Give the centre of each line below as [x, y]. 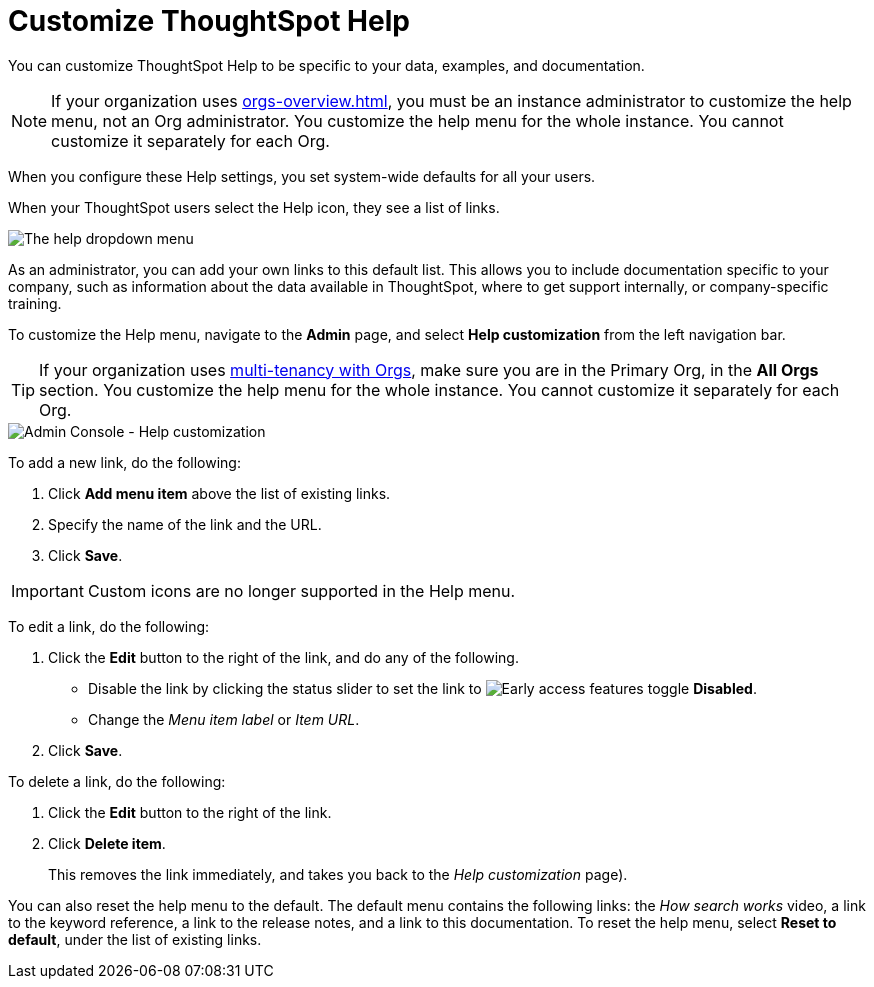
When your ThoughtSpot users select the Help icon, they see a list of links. [254, 207]
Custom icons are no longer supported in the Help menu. [301, 590]
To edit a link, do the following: [109, 626]
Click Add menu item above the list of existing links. [219, 493]
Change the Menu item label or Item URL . [224, 719]
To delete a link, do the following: [117, 781]
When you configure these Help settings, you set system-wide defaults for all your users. [302, 176]
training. [35, 303]
